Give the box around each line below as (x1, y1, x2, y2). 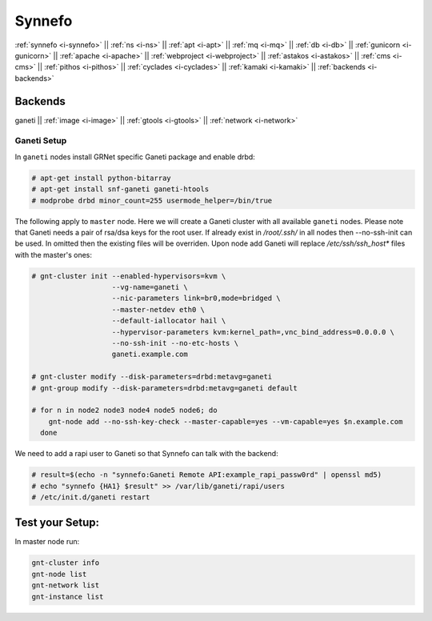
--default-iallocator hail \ (111, 316, 226, 326)
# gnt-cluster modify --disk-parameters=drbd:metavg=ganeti (31, 372, 273, 382)
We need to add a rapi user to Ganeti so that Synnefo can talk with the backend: (14, 449, 279, 459)
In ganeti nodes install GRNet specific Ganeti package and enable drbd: (14, 152, 255, 162)
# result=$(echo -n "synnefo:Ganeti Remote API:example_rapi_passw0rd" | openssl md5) (31, 471, 382, 479)
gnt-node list (31, 569, 87, 579)
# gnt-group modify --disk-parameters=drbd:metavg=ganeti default (31, 383, 298, 392)
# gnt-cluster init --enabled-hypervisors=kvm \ (31, 271, 226, 280)
